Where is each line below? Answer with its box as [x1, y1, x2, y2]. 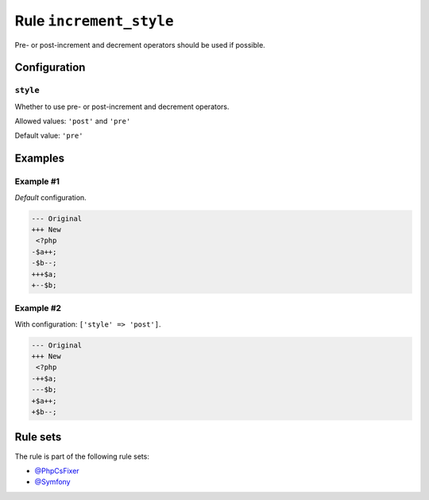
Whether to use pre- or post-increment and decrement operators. [14, 102, 230, 111]
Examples [14, 152, 65, 165]
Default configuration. [14, 192, 87, 202]
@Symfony [34, 477, 71, 486]
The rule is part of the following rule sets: [14, 452, 150, 461]
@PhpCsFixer [34, 466, 79, 475]
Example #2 [14, 303, 62, 314]
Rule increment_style [14, 12, 174, 29]
